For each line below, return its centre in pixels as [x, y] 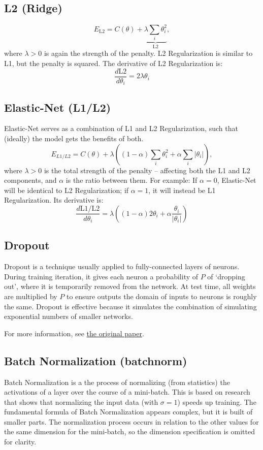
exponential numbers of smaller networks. [69, 316]
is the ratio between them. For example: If [131, 180]
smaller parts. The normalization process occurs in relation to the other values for [131, 421]
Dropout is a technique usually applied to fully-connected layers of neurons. [122, 266]
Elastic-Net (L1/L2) [58, 107]
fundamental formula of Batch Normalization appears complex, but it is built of [128, 412]
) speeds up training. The [217, 401]
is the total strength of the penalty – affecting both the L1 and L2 [147, 170]
